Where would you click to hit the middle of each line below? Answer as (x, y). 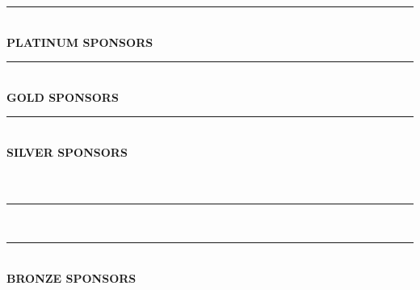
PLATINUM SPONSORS (80, 42)
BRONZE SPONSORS (71, 277)
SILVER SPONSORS (67, 151)
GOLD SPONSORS (63, 97)
